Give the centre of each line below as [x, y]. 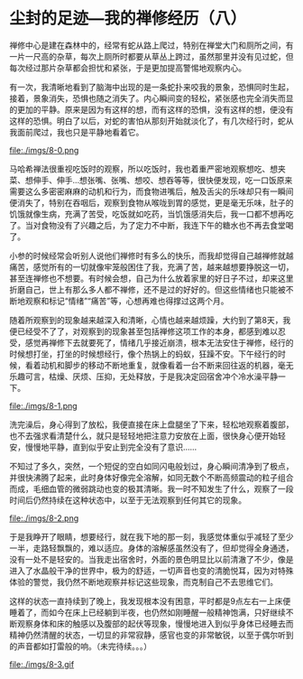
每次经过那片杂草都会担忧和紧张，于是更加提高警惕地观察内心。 [128, 68]
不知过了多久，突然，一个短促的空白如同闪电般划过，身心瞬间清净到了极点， [151, 466]
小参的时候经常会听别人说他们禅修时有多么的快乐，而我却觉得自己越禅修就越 [151, 256]
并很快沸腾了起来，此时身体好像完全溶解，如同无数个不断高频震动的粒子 [143, 477]
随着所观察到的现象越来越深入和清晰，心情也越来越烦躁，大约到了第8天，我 [150, 320]
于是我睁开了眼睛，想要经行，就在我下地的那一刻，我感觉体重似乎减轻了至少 [151, 536]
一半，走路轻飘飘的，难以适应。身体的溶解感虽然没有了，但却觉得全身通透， [151, 548]
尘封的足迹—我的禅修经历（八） [128, 19]
